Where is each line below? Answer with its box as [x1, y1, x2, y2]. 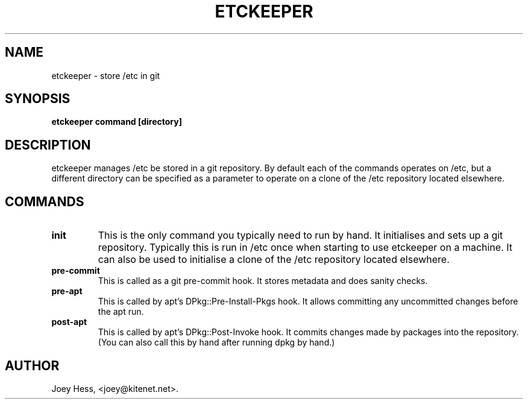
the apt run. [98, 306, 144, 317]
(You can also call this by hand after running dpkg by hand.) [98, 337, 335, 348]
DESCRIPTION [5, 137, 91, 153]
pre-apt [51, 286, 83, 297]
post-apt [51, 317, 87, 327]
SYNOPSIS [5, 91, 71, 107]
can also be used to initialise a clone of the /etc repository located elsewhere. [98, 253, 450, 266]
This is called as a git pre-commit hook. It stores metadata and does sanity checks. [98, 276, 428, 286]
